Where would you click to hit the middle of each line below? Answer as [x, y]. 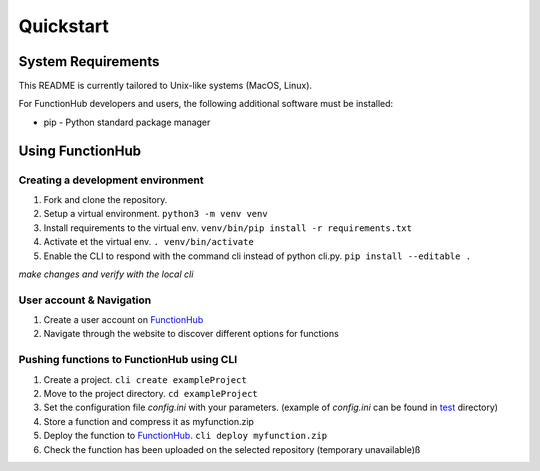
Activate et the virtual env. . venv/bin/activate [148, 242]
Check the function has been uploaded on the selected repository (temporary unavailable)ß [232, 449]
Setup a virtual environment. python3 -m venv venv [156, 214]
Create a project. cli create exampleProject [145, 379]
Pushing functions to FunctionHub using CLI [128, 360]
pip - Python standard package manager [127, 122]
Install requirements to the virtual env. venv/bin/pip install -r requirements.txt [227, 227]
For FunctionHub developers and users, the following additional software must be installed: [206, 104]
